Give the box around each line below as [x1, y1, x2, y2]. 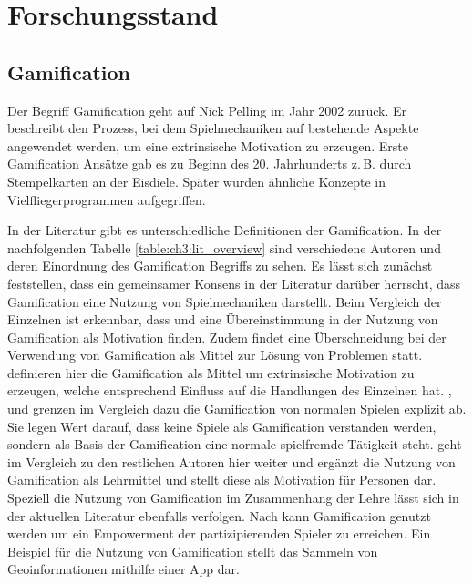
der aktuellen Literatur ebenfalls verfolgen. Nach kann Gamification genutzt [7, 506, 431, 525]
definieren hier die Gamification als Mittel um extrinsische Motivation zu [7, 363, 415, 382]
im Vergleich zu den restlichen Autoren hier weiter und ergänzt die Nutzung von [7, 452, 456, 471]
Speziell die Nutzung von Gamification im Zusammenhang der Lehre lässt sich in [7, 488, 459, 507]
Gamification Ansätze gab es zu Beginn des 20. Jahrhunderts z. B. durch [7, 154, 412, 173]
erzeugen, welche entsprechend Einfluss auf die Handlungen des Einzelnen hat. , [7, 381, 452, 400]
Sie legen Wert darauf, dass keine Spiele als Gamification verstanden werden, [7, 416, 437, 435]
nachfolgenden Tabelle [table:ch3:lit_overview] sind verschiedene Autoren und [7, 238, 441, 257]
